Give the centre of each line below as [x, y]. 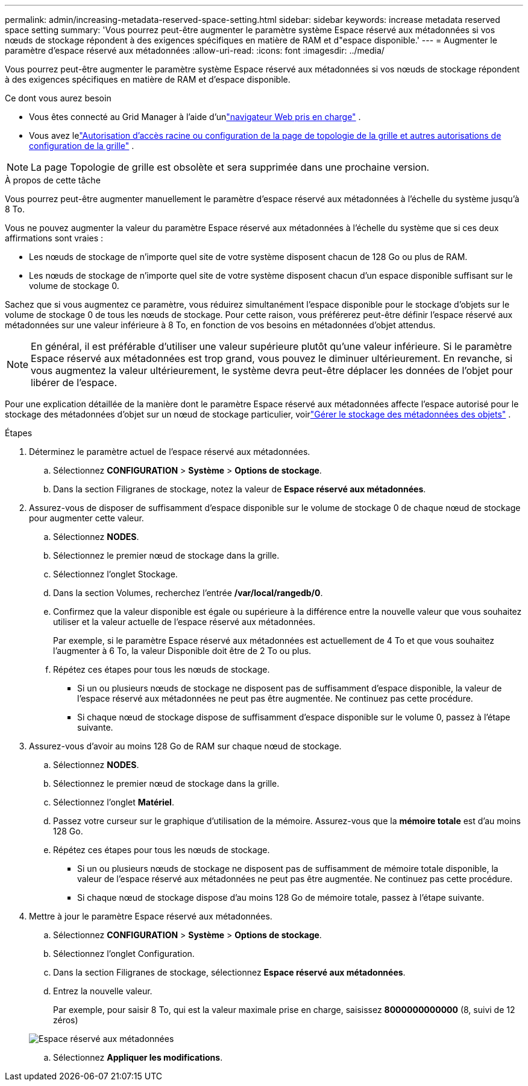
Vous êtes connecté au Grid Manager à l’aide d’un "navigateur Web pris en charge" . [195, 117]
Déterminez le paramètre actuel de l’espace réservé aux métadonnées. [170, 452]
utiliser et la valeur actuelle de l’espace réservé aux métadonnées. [184, 622]
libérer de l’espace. [74, 383]
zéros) [66, 1020]
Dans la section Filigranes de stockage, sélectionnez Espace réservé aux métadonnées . [229, 972]
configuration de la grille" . [82, 146]
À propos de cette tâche [53, 180]
